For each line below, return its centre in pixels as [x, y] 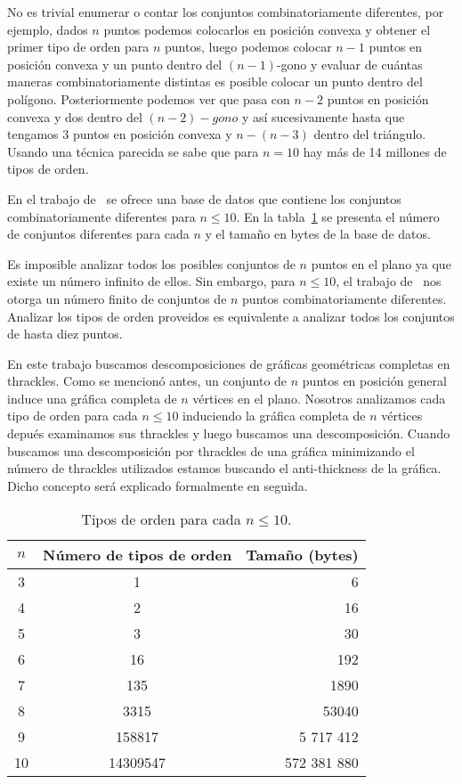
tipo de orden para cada [73, 416]
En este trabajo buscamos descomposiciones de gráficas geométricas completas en [229, 363]
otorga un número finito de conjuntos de [117, 298]
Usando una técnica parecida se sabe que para [133, 151]
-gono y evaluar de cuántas [349, 64]
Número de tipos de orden [138, 555]
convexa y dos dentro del [75, 116]
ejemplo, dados [48, 29]
